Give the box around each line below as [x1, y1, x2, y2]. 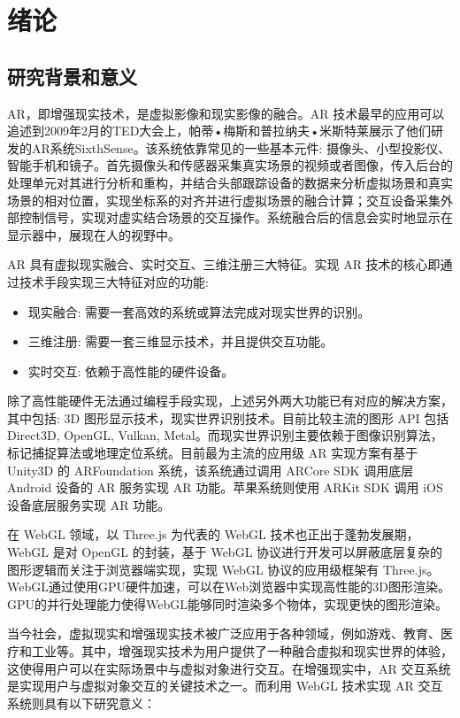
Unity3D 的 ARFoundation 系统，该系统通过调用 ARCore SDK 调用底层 [7, 460, 414, 479]
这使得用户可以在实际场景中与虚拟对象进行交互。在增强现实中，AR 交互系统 [7, 659, 451, 677]
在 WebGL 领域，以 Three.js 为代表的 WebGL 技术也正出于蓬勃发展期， [7, 525, 419, 544]
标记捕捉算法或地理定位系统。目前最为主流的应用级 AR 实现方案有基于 [7, 444, 418, 462]
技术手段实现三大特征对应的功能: [19, 272, 209, 290]
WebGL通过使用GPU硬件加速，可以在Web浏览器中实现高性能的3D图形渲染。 [7, 577, 450, 596]
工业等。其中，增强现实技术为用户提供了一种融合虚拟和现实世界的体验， [31, 642, 453, 660]
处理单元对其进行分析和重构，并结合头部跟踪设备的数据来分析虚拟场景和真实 [7, 173, 453, 191]
